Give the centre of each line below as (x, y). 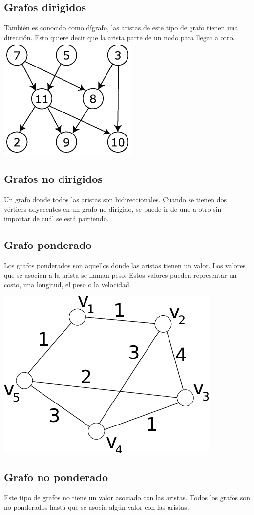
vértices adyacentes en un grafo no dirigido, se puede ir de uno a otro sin (113, 209)
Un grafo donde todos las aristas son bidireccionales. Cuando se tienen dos (116, 199)
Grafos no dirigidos (53, 179)
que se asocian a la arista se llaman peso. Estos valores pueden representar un (120, 275)
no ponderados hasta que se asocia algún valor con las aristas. (96, 507)
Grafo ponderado (48, 245)
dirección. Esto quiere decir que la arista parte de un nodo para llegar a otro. (119, 37)
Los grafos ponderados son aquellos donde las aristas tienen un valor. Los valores (125, 265)
